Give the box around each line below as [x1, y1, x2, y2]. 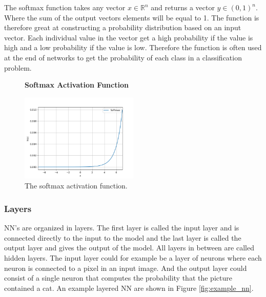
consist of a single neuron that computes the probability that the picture [4, 272, 232, 283]
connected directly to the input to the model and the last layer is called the [4, 232, 241, 243]
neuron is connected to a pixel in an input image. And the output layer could [4, 262, 247, 273]
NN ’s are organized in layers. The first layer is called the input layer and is [4, 222, 239, 233]
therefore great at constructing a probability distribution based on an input [4, 22, 241, 33]
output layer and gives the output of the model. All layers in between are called [4, 242, 254, 253]
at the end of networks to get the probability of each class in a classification [4, 52, 242, 62]
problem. [4, 62, 32, 73]
